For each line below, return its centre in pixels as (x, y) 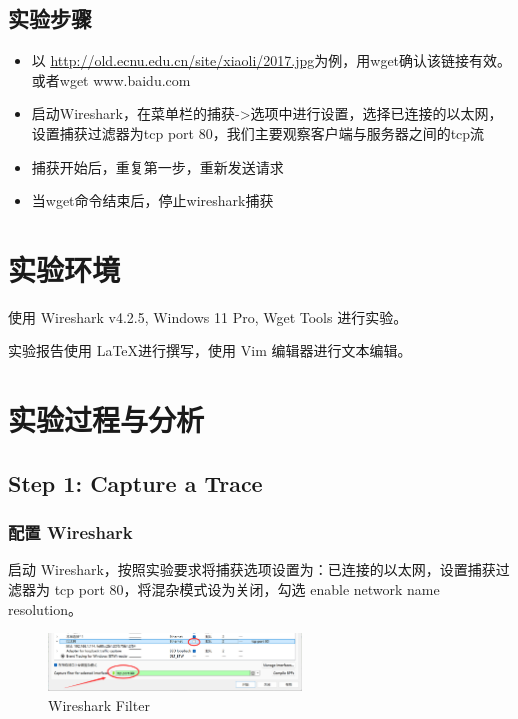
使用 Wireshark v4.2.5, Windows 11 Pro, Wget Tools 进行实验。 (208, 316)
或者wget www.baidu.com (111, 79)
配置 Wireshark (70, 532)
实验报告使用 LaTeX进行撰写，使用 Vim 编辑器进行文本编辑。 (210, 350)
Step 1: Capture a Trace (135, 482)
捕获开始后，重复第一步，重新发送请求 (157, 166)
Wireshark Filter (99, 705)
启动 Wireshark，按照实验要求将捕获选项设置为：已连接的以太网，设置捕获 (252, 569)
